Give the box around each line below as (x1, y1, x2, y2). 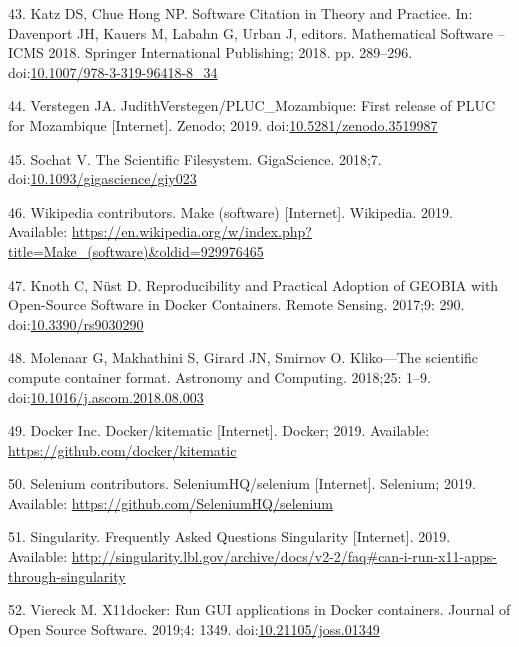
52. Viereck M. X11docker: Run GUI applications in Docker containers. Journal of (8, 599, 511, 620)
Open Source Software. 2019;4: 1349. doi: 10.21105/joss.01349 (8, 618, 380, 639)
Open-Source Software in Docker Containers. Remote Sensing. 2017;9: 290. (8, 294, 465, 315)
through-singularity (8, 565, 126, 586)
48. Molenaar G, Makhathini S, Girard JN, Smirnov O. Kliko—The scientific (8, 347, 479, 368)
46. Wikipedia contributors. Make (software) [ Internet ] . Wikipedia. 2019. (8, 201, 453, 222)
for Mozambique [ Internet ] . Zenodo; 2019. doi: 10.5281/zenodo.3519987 (8, 114, 438, 135)
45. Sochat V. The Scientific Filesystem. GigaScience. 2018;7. (8, 148, 382, 169)
